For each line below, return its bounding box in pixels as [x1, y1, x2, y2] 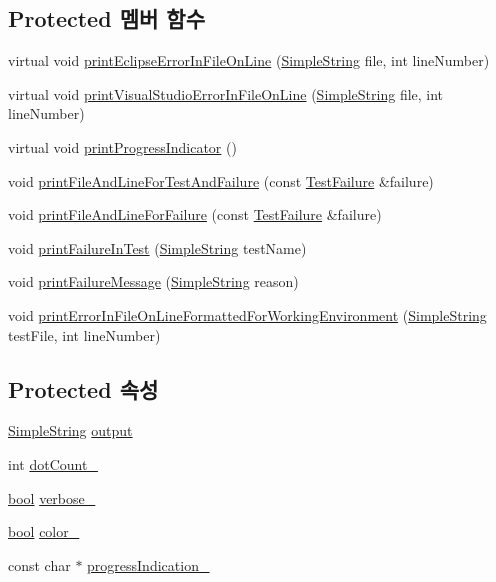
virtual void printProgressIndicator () [8, 136, 237, 157]
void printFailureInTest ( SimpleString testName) [8, 237, 307, 258]
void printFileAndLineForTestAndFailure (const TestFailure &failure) [8, 170, 434, 191]
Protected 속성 [8, 373, 159, 404]
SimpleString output [8, 420, 133, 441]
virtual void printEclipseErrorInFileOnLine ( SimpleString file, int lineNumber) [8, 50, 490, 71]
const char [8, 554, 71, 575]
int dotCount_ [8, 453, 98, 474]
